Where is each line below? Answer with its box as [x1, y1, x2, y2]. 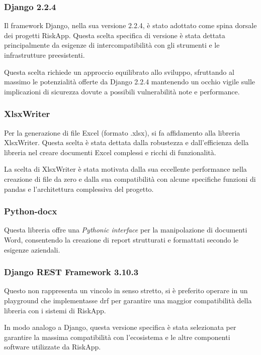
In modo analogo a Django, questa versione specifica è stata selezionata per [4, 322, 236, 332]
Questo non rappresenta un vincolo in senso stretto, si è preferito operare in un [4, 285, 248, 296]
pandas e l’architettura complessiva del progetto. [4, 183, 154, 194]
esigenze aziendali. [4, 244, 60, 255]
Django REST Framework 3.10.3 [4, 266, 139, 278]
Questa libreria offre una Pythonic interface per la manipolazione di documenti [4, 224, 247, 235]
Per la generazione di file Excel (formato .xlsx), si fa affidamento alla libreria [4, 127, 240, 138]
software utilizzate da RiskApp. [4, 341, 101, 352]
